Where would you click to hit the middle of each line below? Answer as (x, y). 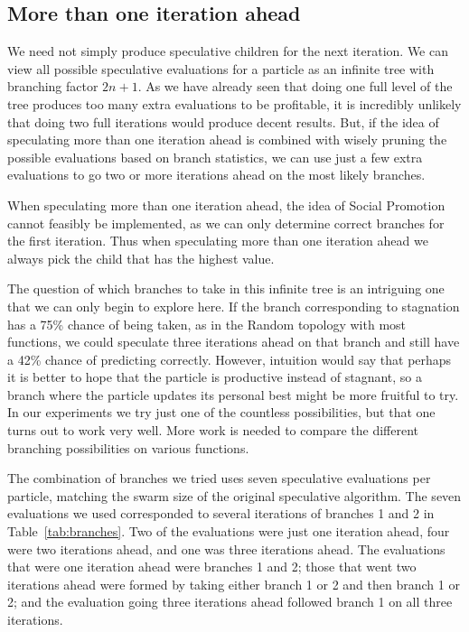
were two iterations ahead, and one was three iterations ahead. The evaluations (226, 548)
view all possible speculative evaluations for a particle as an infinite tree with (221, 68)
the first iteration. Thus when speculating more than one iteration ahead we (218, 241)
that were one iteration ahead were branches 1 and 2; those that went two (212, 567)
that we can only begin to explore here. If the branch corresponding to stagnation (234, 306)
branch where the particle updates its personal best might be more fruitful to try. (233, 394)
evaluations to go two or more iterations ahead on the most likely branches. (216, 175)
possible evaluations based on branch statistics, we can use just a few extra (215, 157)
